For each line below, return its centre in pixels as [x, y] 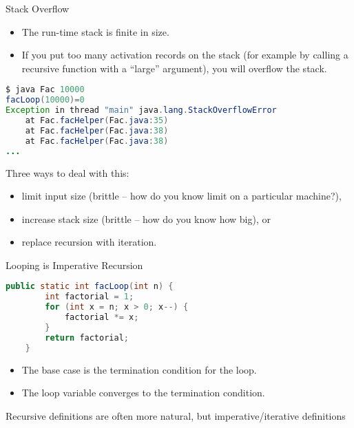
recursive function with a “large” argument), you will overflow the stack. [174, 68]
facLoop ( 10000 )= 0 [45, 100]
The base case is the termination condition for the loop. [139, 369]
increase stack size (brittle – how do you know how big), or [146, 218]
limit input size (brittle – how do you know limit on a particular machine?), [181, 196]
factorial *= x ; [102, 318]
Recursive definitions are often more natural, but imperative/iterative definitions [176, 415]
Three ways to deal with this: [67, 172]
